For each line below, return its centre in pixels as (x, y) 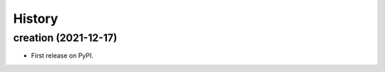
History (36, 19)
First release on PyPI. (62, 56)
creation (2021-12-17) (65, 38)
